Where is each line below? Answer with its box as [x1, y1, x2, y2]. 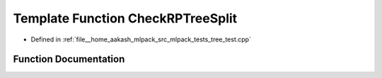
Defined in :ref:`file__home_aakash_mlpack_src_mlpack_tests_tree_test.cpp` [30, 35, 251, 44]
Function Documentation [13, 53, 125, 65]
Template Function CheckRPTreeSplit [13, 11, 238, 26]
